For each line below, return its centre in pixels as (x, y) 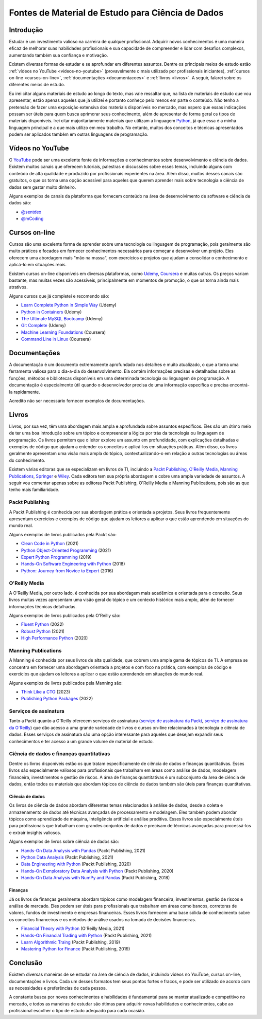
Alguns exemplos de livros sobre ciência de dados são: (64, 841)
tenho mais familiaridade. (34, 490)
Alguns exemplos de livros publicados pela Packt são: (63, 534)
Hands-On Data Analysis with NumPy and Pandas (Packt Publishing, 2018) (95, 878)
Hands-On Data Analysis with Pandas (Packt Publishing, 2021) (83, 850)
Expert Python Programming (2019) (57, 557)
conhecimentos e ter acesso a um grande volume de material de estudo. (81, 741)
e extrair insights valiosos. (35, 833)
